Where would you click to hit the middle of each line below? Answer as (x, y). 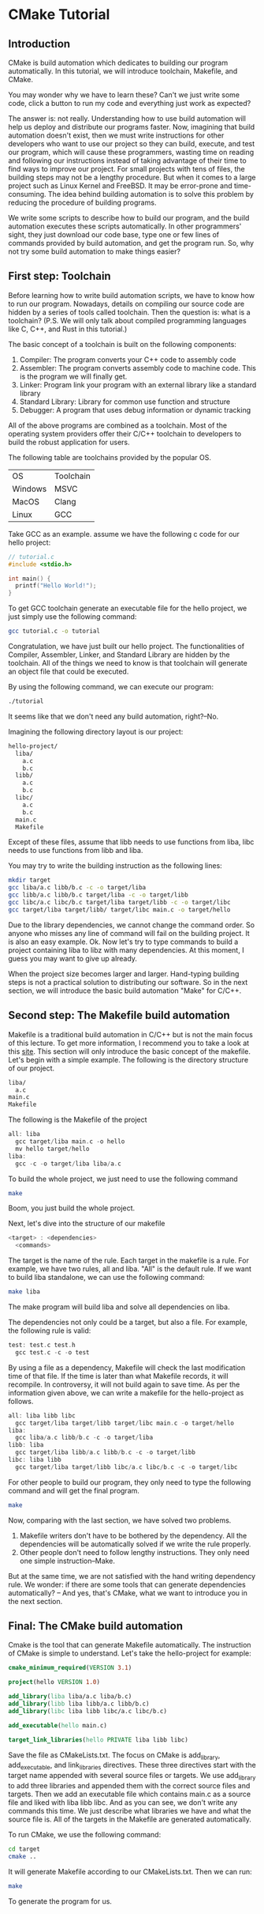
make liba (24, 1292)
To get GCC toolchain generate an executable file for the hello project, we (128, 608)
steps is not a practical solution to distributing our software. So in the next (128, 982)
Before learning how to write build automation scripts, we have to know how (131, 295)
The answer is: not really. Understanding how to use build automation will (127, 119)
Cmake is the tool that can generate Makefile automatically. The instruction (130, 1645)
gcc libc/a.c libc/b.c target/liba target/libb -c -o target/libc (119, 903)
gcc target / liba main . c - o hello (70, 1142)
